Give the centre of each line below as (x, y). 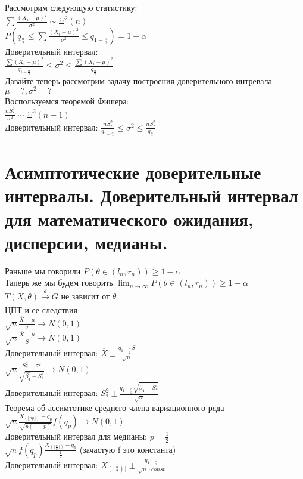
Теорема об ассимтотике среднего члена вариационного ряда (115, 408)
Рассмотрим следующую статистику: (71, 7)
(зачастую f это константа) (128, 449)
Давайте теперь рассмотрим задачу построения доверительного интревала (138, 80)
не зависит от (85, 296)
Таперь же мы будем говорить (59, 282)
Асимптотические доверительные (133, 172)
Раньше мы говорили (43, 271)
